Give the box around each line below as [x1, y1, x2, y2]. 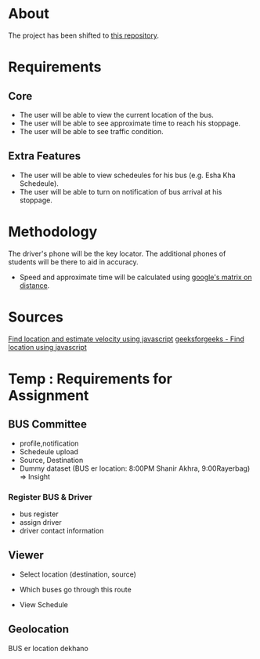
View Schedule [19, 599, 68, 609]
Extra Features [8, 150, 81, 163]
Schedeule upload [19, 446, 78, 456]
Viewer [8, 548, 45, 562]
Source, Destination [19, 455, 84, 464]
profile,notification [19, 439, 79, 448]
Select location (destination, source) [19, 570, 137, 579]
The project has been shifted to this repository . [8, 31, 159, 40]
